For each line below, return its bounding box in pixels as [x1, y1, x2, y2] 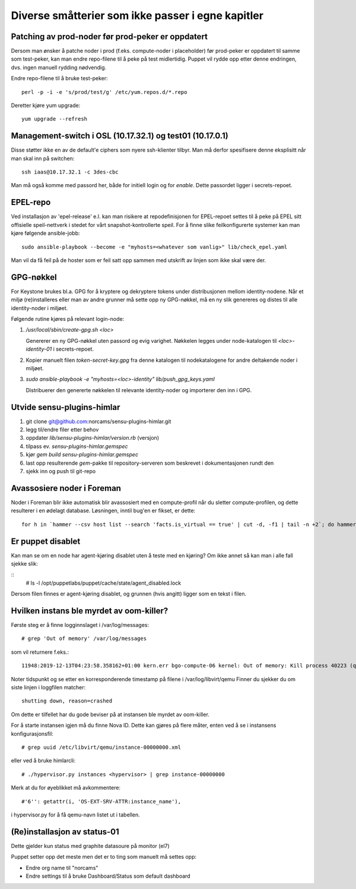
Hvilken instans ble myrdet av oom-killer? [11, 606, 169, 616]
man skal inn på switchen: [11, 155, 75, 162]
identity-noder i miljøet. [11, 304, 68, 311]
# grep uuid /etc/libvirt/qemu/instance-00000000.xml [21, 743, 181, 751]
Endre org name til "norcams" [26, 864, 98, 871]
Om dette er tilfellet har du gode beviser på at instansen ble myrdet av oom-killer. [11, 711, 210, 718]
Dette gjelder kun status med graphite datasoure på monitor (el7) [11, 842, 170, 849]
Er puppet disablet [11, 536, 81, 546]
